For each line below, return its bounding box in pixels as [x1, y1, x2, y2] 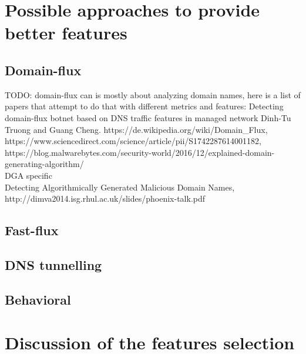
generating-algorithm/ [5, 158, 84, 170]
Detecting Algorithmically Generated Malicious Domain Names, [5, 181, 235, 193]
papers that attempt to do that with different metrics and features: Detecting [5, 100, 284, 112]
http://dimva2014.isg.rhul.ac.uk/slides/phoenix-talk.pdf [5, 192, 206, 205]
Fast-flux [5, 221, 59, 239]
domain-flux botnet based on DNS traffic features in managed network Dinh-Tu [5, 111, 291, 123]
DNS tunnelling [5, 255, 102, 273]
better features [5, 21, 127, 45]
